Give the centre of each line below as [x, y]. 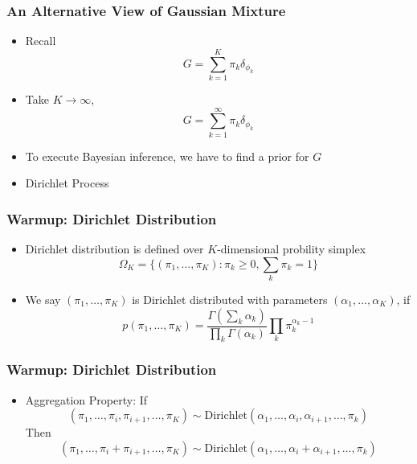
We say [43, 299]
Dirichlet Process [67, 183]
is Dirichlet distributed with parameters [230, 299]
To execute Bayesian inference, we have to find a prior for [167, 156]
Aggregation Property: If [86, 399]
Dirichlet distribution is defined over [114, 249]
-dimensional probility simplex [292, 249]
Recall [41, 41]
